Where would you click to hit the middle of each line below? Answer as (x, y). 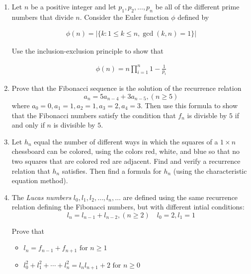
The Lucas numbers (42, 197)
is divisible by (74, 125)
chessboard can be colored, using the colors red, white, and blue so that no (126, 151)
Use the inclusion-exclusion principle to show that (87, 51)
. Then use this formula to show (189, 105)
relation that (31, 171)
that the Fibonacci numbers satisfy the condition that (94, 115)
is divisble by (207, 115)
